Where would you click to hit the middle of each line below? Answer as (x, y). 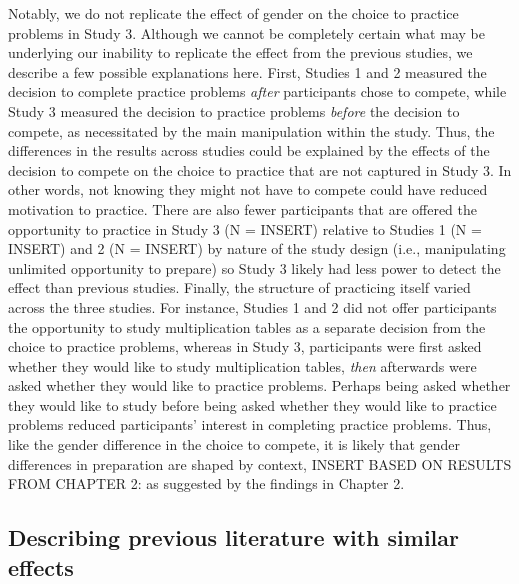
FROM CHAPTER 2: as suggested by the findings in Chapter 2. (206, 483)
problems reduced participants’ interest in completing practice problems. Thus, (250, 424)
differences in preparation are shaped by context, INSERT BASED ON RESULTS (260, 463)
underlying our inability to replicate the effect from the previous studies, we (240, 52)
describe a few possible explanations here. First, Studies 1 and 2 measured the (247, 71)
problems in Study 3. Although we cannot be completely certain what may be (246, 32)
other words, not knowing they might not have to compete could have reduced (248, 189)
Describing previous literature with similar (233, 537)
